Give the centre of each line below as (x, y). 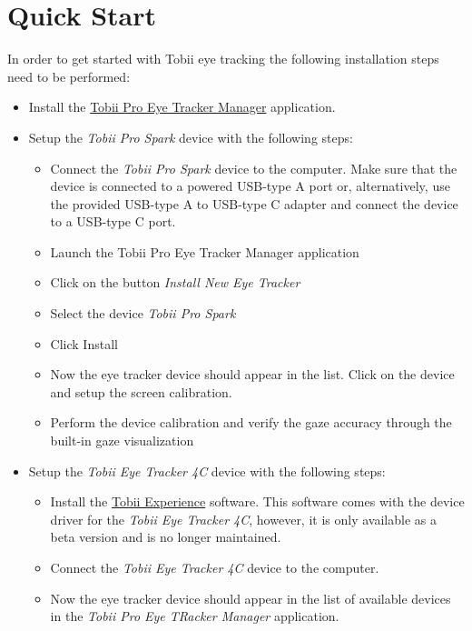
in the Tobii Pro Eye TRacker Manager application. (195, 616)
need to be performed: (69, 76)
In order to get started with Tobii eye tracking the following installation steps (223, 59)
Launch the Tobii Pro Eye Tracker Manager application (205, 251)
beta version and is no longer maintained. (166, 537)
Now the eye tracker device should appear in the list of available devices (251, 598)
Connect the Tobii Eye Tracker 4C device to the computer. (215, 567)
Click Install (84, 343)
